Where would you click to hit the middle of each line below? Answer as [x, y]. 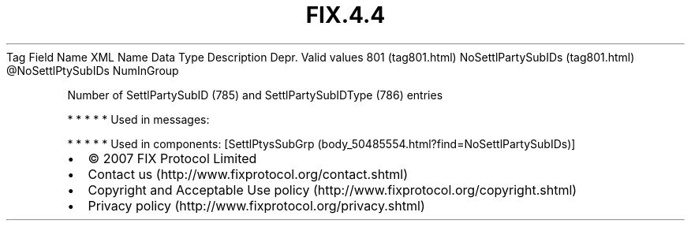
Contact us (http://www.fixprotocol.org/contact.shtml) [248, 174]
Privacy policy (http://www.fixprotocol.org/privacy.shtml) [256, 205]
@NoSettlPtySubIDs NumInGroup [93, 70]
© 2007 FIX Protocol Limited [172, 158]
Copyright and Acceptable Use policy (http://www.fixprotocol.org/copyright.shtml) [332, 190]
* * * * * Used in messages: [138, 119]
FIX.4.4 [345, 15]
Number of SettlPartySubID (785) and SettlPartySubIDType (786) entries [255, 95]
